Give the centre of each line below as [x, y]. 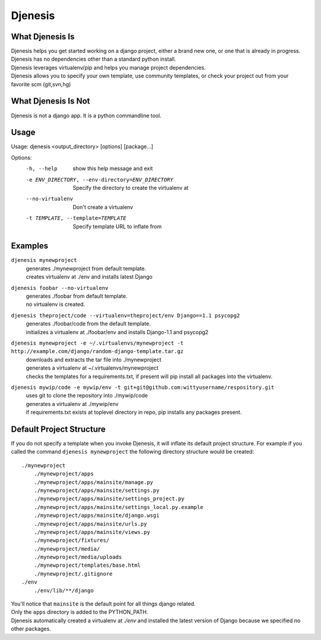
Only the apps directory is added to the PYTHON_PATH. [80, 612]
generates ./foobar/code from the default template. [88, 324]
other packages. [31, 629]
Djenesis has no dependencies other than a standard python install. [94, 59]
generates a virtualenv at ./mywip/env [72, 404]
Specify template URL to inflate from [117, 226]
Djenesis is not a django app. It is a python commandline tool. [86, 115]
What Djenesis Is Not [51, 101]
